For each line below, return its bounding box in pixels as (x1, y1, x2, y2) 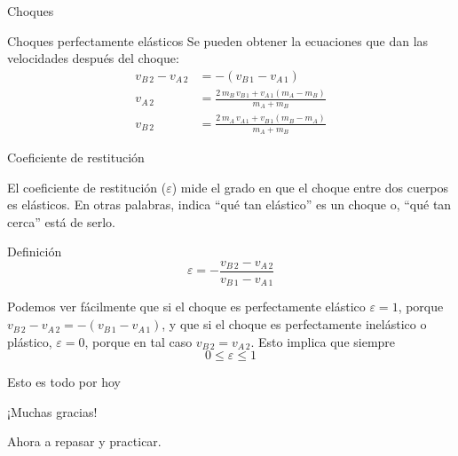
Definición (7, 242, 62, 261)
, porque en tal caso (84, 332, 193, 350)
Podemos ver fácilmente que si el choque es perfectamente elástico (7, 297, 366, 316)
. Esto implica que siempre (250, 332, 396, 350)
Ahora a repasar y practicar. (7, 432, 162, 451)
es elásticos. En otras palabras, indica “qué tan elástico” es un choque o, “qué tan (7, 195, 452, 214)
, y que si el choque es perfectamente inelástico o (162, 315, 427, 334)
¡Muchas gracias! (7, 402, 98, 421)
